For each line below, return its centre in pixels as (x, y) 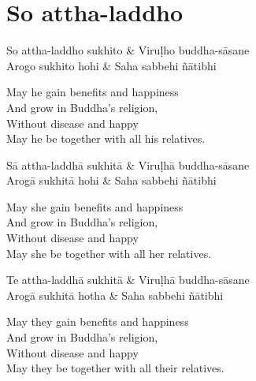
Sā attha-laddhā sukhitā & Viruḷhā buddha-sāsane (128, 164)
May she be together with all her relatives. (109, 253)
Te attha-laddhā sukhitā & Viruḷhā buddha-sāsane (128, 280)
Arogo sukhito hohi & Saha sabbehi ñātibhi (111, 65)
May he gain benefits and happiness (93, 92)
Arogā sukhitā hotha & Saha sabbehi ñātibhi (115, 295)
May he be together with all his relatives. (106, 138)
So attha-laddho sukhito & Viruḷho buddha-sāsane (128, 50)
